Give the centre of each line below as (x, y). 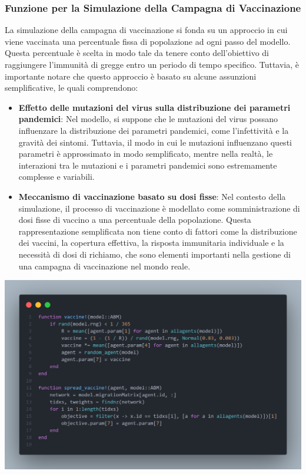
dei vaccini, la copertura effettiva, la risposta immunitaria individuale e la (151, 243)
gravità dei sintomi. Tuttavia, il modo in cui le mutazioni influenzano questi (155, 142)
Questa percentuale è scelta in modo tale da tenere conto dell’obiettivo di (137, 53)
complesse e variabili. (56, 177)
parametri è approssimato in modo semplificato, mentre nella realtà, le (146, 154)
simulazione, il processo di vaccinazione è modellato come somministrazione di (159, 208)
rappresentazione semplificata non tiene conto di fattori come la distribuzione (158, 231)
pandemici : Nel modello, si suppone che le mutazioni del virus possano (148, 119)
